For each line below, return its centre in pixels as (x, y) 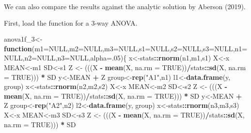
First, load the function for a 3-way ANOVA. (71, 22)
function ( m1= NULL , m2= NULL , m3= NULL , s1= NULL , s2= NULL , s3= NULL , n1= (126, 48)
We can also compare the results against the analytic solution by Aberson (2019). (125, 6)
